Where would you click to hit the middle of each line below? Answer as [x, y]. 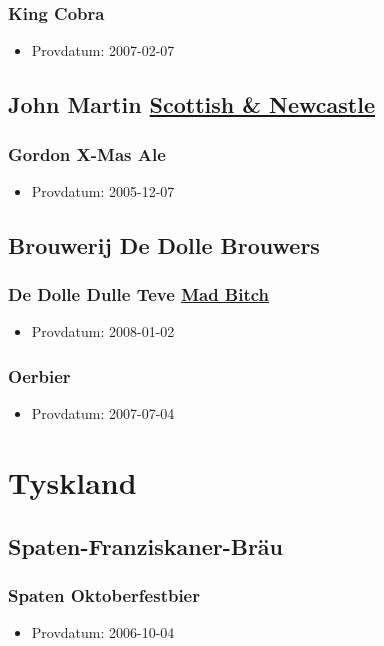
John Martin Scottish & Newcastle [192, 104]
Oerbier [39, 375]
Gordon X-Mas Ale [87, 153]
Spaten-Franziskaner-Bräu [146, 545]
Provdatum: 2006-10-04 [103, 632]
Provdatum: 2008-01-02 [103, 331]
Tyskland [72, 482]
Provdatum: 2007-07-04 [103, 413]
